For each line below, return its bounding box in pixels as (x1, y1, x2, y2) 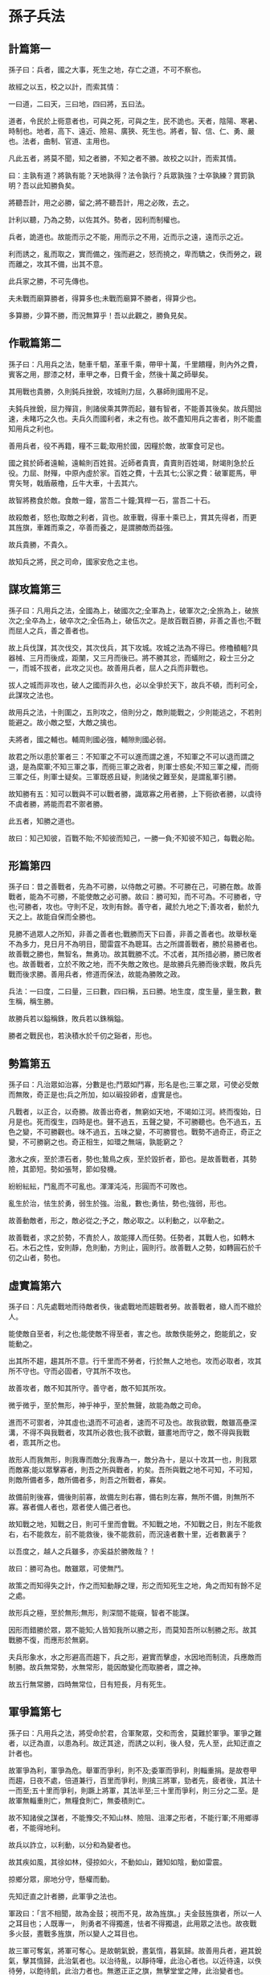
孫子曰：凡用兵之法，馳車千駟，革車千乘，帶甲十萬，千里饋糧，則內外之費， (8, 359, 262, 369)
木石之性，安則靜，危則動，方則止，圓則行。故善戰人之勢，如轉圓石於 (22, 1243, 255, 1253)
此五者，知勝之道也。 (8, 815, 79, 826)
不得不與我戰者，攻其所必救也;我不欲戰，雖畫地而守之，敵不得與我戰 (22, 1428, 251, 1438)
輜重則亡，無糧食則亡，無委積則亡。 (29, 1795, 149, 1805)
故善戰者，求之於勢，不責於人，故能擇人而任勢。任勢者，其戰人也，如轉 (8, 1233, 247, 1243)
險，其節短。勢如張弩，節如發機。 (8, 1164, 121, 1174)
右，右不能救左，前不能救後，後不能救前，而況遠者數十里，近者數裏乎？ (8, 1529, 247, 1539)
